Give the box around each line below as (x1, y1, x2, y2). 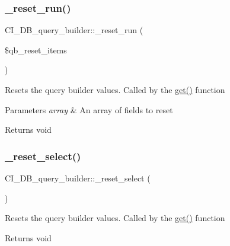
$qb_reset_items (5, 43, 67, 56)
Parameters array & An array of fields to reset (5, 103, 173, 116)
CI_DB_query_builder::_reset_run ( (5, 24, 143, 36)
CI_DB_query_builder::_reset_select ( (5, 172, 151, 184)
